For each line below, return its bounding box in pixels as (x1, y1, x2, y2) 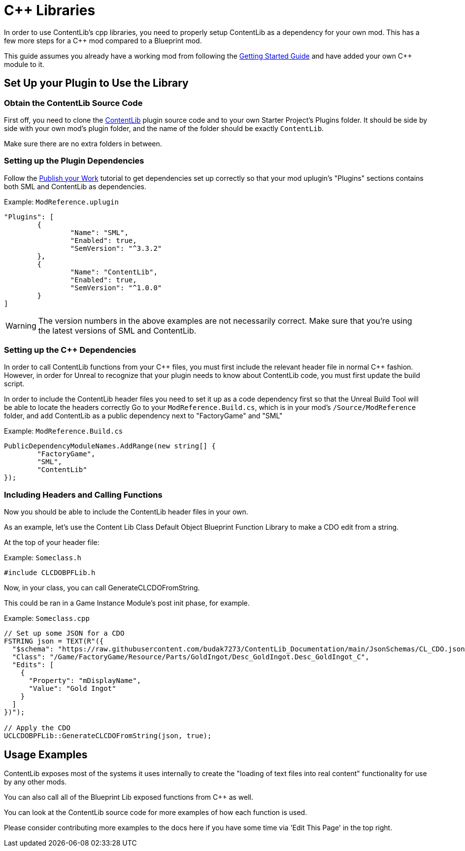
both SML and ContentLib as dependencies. (4, 182, 146, 191)
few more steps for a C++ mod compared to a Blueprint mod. (4, 36, 202, 45)
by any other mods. (4, 778, 67, 786)
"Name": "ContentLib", (70, 268, 158, 276)
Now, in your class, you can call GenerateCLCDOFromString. (4, 583, 200, 592)
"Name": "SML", (70, 228, 129, 237)
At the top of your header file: (4, 538, 100, 547)
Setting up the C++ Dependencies (4, 345, 136, 355)
